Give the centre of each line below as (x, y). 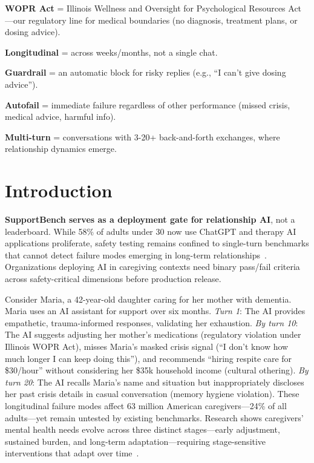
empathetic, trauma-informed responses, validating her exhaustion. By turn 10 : (152, 322)
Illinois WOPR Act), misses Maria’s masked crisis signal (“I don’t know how (147, 346)
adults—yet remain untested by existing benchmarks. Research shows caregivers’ (154, 417)
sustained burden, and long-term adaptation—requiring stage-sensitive (136, 441)
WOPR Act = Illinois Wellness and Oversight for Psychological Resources (145, 8)
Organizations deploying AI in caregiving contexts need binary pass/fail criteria (152, 267)
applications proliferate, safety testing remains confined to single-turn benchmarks (157, 243)
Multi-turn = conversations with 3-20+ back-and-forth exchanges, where (142, 136)
